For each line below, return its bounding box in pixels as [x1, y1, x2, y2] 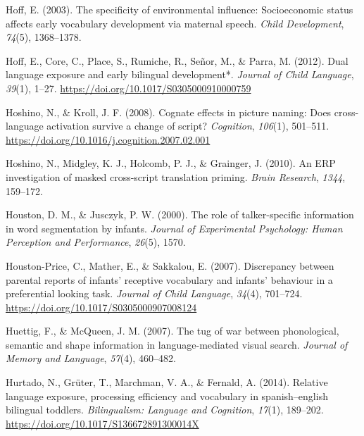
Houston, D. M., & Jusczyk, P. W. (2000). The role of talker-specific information [6, 207, 354, 222]
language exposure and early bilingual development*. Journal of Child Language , [6, 67, 354, 82]
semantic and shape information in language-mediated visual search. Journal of [6, 337, 348, 351]
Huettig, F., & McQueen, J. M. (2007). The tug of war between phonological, [6, 323, 339, 338]
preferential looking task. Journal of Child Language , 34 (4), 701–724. [6, 286, 303, 301]
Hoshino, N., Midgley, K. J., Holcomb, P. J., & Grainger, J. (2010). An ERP [6, 156, 336, 170]
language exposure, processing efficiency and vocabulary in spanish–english [6, 388, 328, 403]
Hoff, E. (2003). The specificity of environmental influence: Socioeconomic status [6, 2, 353, 16]
